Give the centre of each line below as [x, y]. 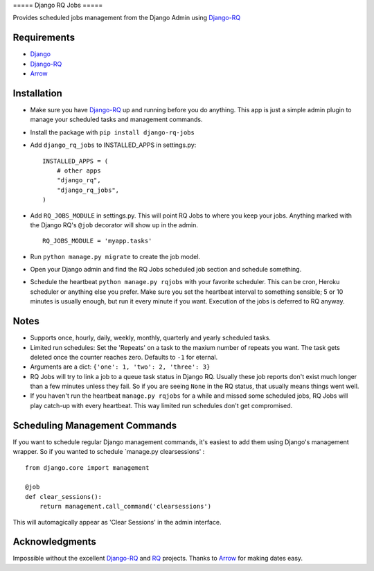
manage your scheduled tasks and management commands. [116, 120]
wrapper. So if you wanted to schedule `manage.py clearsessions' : [109, 452]
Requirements [44, 38]
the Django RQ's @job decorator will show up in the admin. [114, 225]
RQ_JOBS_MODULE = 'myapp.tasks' [97, 241]
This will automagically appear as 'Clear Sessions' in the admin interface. [117, 522]
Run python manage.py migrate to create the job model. [115, 256]
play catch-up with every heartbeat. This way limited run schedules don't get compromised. [161, 405]
